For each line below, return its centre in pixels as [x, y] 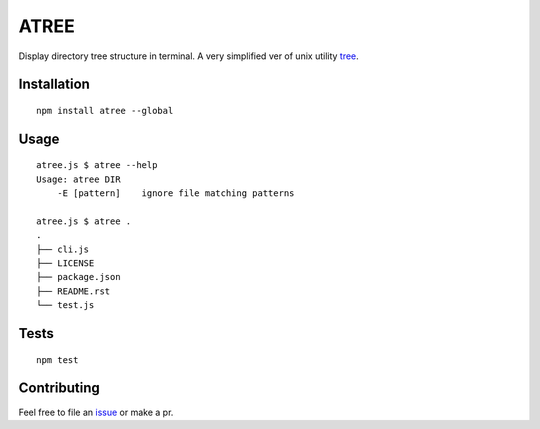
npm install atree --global [105, 110]
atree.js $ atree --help [97, 165]
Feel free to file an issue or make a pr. [96, 412]
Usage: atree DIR [78, 179]
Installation [54, 84]
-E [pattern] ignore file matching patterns [175, 193]
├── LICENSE [65, 263]
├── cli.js [63, 249]
